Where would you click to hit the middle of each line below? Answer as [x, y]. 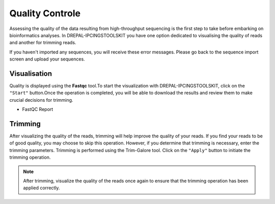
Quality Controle [45, 13]
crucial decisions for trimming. [41, 100]
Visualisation [31, 74]
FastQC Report [38, 109]
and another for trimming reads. [43, 43]
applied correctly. [42, 188]
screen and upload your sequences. [47, 59]
